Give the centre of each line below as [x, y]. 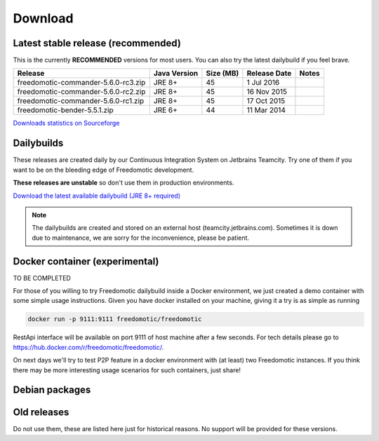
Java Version [176, 74]
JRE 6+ [166, 110]
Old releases [41, 413]
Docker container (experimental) [86, 261]
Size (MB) [222, 74]
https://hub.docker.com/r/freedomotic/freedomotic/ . [88, 347]
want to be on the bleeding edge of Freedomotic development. [104, 170]
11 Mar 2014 [266, 110]
